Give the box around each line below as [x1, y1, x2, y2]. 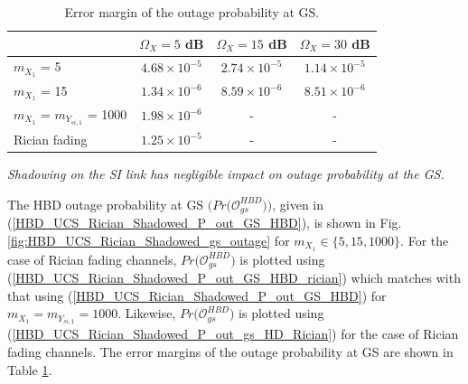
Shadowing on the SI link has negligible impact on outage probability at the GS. [7, 164, 445, 183]
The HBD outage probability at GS [7, 194, 204, 213]
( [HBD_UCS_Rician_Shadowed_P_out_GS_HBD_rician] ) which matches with [7, 268, 461, 287]
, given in [272, 194, 324, 213]
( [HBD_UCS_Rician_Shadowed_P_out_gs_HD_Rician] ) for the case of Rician [7, 324, 459, 343]
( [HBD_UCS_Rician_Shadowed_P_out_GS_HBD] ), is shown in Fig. [7, 213, 402, 232]
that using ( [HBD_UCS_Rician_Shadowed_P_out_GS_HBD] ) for [7, 286, 387, 304]
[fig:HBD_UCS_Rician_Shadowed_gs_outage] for [7, 230, 290, 249]
